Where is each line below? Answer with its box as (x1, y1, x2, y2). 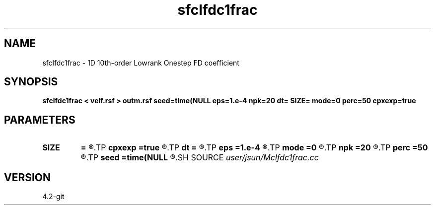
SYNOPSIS (4, 75, 58, 88)
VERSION (4, 171, 51, 184)
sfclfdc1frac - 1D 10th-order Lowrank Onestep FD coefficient (42, 58, 239, 67)
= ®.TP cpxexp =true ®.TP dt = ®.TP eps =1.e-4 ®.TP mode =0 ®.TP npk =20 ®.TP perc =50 (80, 142, 428, 153)
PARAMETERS (4, 113, 75, 126)
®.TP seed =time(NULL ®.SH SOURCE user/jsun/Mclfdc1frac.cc (80, 152, 319, 163)
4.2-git (42, 192, 65, 201)
